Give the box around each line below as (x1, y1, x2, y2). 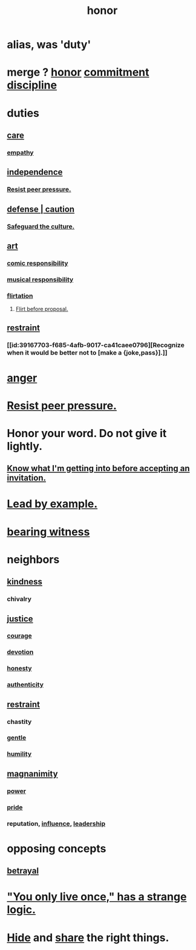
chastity (7, 717, 32, 726)
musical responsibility (7, 275, 74, 284)
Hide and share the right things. (7, 931, 169, 945)
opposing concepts (7, 841, 106, 855)
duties (7, 106, 40, 120)
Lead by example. (7, 497, 98, 511)
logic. (7, 903, 36, 917)
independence (7, 167, 63, 178)
